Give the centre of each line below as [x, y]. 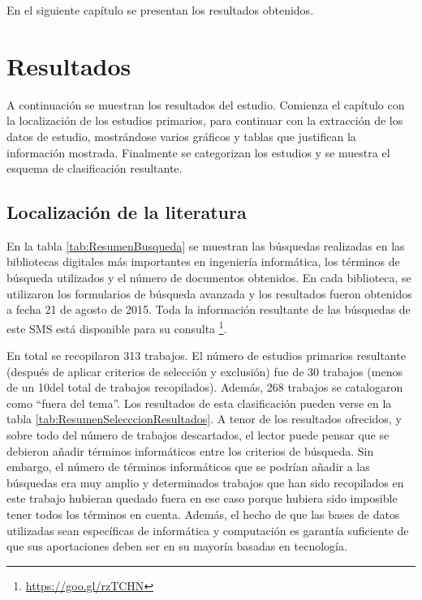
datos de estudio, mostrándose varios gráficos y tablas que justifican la [181, 136]
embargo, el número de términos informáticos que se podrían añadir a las [188, 467]
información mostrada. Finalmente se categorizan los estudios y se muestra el [198, 152]
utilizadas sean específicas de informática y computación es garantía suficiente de [208, 530]
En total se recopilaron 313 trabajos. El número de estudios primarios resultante [206, 356]
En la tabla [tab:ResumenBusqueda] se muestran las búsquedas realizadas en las [206, 245]
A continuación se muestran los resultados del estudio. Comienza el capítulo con [206, 104]
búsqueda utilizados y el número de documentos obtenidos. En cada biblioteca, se [209, 278]
